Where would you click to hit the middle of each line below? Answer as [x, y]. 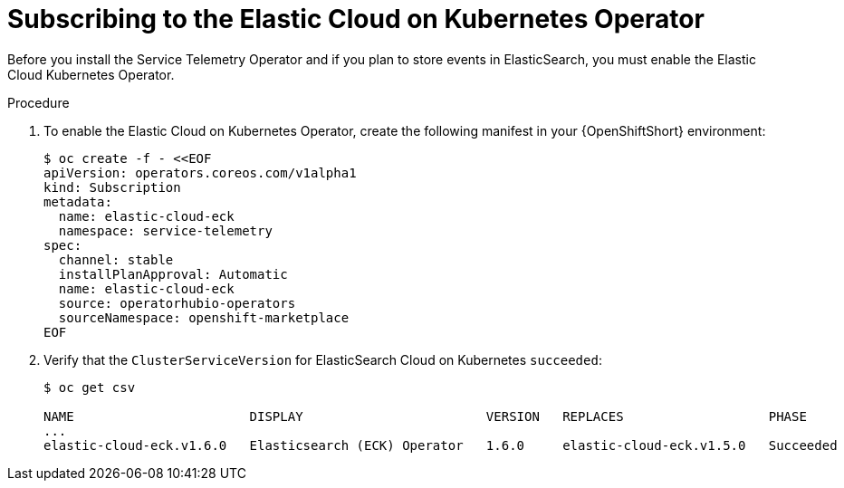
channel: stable [116, 259]
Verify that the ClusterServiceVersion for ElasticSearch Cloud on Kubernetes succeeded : [323, 359]
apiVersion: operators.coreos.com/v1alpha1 [200, 172]
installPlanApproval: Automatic [173, 274]
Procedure [38, 102]
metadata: [78, 201]
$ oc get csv [90, 387]
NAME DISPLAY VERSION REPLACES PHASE [425, 416]
